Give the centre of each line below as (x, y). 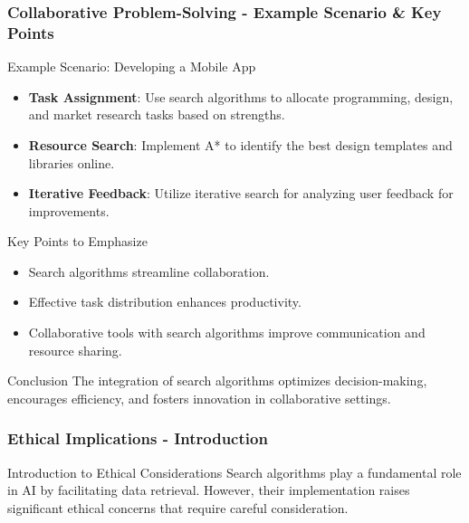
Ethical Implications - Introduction (138, 438)
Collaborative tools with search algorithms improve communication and (227, 333)
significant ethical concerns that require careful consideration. (178, 507)
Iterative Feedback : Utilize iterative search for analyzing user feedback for (241, 193)
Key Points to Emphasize (77, 241)
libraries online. (72, 162)
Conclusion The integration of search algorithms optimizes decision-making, (217, 380)
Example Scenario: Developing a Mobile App (132, 67)
